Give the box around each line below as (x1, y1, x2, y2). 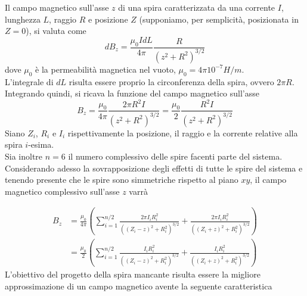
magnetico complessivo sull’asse (5, 185, 120, 197)
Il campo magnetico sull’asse (5, 1, 109, 13)
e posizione (88, 13, 128, 25)
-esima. (28, 138, 54, 151)
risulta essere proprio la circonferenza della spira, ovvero (69, 75, 274, 88)
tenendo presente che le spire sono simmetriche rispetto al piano (5, 173, 238, 186)
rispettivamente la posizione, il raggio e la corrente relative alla (67, 126, 298, 139)
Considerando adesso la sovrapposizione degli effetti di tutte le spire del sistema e (5, 161, 303, 174)
